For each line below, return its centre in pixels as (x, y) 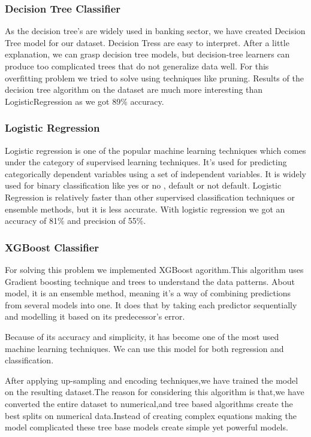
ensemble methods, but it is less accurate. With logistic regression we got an (145, 209)
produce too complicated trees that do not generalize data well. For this (137, 66)
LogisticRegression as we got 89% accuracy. (84, 101)
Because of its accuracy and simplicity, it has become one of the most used (142, 336)
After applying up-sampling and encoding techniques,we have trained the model (152, 380)
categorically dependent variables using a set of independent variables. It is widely (155, 173)
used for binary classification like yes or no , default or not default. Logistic (143, 185)
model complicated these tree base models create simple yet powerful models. (147, 427)
